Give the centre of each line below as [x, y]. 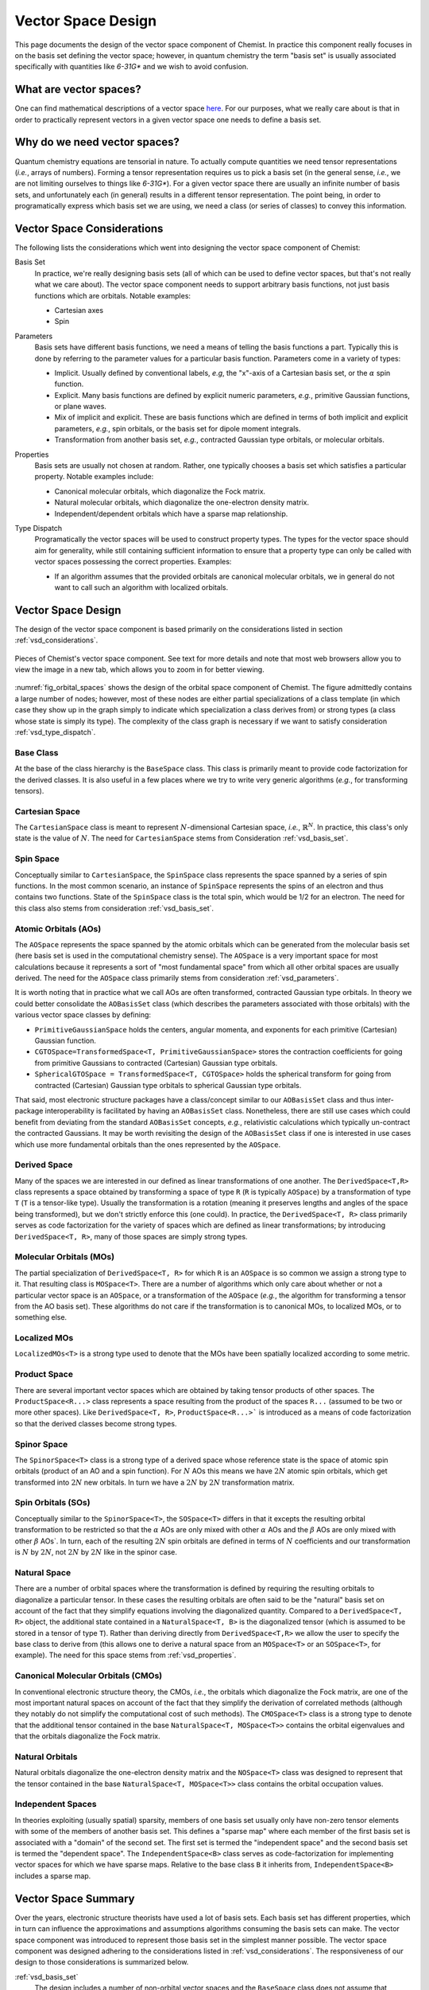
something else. [41, 1317]
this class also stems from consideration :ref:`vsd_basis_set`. [114, 908]
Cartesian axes [79, 310]
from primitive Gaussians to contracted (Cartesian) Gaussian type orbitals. [156, 1063]
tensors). [29, 790]
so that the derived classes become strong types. [96, 1423]
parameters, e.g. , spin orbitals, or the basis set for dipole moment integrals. [178, 428]
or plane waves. [81, 407]
